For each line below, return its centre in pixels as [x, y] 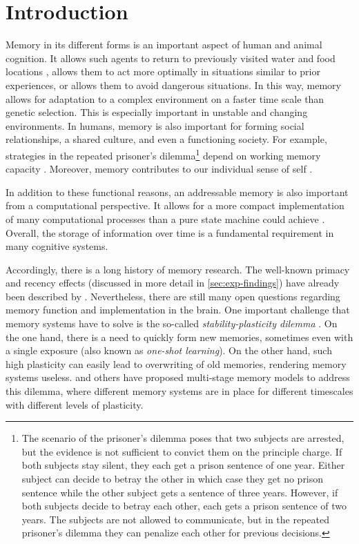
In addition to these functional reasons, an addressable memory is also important [177, 192]
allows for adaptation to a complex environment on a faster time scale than [165, 98]
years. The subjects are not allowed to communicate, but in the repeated [175, 519]
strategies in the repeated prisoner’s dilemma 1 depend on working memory [163, 154]
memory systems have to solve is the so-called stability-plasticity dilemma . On [172, 323]
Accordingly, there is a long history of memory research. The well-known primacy [178, 269]
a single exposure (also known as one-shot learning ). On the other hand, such [169, 350]
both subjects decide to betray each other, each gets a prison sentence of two [184, 506]
